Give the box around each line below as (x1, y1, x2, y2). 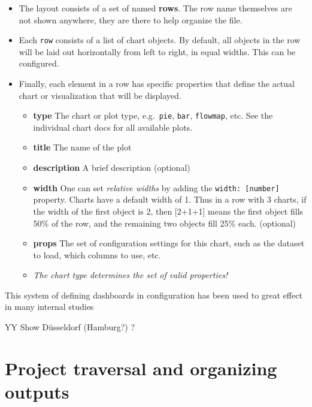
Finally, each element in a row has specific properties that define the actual (19, 77, 295, 90)
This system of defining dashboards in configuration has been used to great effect (5, 288, 302, 301)
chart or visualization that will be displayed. (19, 89, 181, 101)
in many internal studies (5, 300, 94, 313)
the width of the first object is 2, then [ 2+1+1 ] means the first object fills (33, 204, 304, 217)
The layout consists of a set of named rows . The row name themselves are (19, 2, 292, 14)
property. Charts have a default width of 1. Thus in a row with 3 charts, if (33, 193, 307, 206)
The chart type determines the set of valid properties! (33, 269, 228, 281)
